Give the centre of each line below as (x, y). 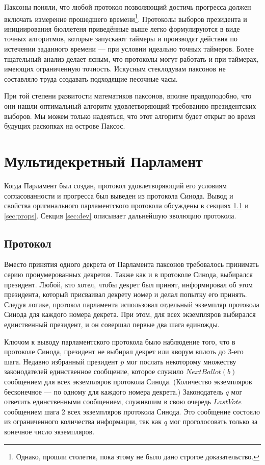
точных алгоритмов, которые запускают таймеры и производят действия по (121, 39)
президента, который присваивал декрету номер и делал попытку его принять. (126, 294)
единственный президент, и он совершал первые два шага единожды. (112, 324)
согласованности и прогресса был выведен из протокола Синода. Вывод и (119, 195)
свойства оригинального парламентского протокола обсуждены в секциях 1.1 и (126, 205)
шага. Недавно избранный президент (61, 361)
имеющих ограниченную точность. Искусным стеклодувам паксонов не (115, 69)
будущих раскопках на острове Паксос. (65, 126)
